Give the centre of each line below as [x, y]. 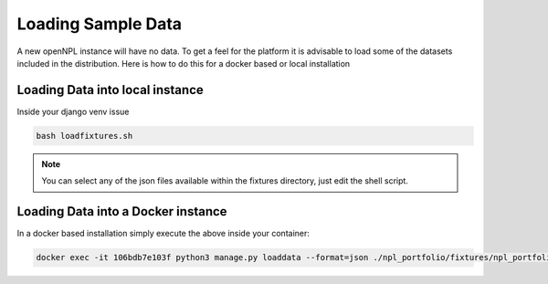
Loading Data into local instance [111, 90]
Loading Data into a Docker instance [122, 211]
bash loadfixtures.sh [84, 136]
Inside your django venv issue [73, 111]
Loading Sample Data [100, 24]
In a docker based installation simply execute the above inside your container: [163, 234]
